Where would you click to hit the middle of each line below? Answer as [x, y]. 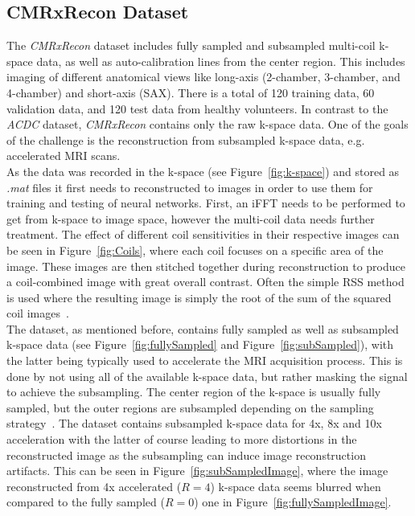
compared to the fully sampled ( [86, 502]
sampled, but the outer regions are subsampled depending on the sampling [190, 407]
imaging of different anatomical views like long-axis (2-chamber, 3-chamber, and [203, 77]
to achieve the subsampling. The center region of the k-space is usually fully [194, 392]
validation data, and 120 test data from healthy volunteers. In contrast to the [197, 108]
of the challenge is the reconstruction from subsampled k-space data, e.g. [186, 139]
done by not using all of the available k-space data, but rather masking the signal [207, 376]
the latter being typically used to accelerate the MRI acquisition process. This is [205, 360]
